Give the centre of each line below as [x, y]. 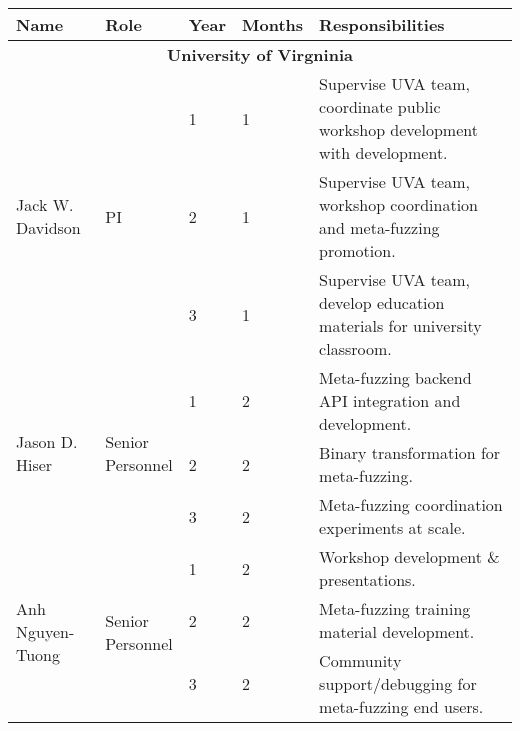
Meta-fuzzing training [395, 608]
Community [360, 660]
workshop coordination [398, 204]
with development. [383, 152]
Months [273, 24]
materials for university [400, 325]
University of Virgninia [260, 54]
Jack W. [45, 204]
